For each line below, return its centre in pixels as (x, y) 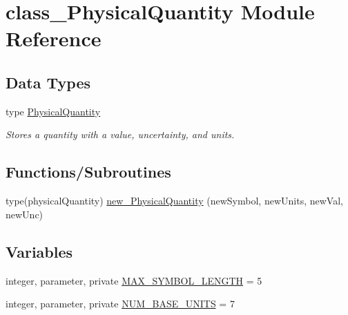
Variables (39, 251)
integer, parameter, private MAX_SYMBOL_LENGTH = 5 (134, 280)
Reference (54, 38)
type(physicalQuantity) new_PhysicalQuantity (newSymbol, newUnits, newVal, (174, 201)
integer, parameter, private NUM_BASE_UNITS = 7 (120, 304)
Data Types (48, 82)
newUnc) (25, 214)
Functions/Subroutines (88, 172)
